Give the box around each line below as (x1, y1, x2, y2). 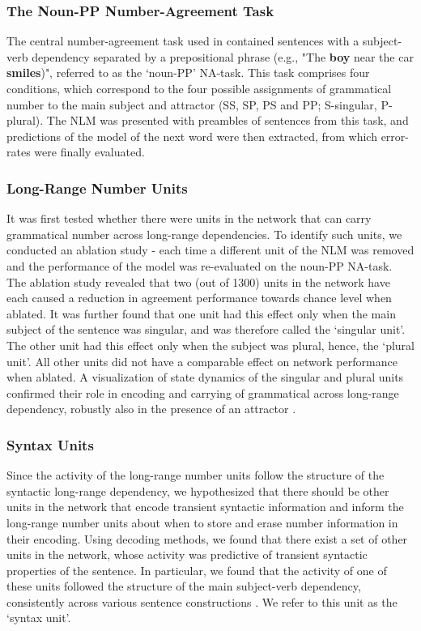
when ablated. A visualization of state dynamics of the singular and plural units (6, 369, 404, 386)
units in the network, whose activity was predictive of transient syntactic (6, 546, 368, 563)
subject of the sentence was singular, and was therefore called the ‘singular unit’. (6, 321, 406, 338)
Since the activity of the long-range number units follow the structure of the (6, 467, 385, 484)
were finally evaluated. (34, 143, 145, 160)
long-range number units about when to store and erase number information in (6, 514, 398, 531)
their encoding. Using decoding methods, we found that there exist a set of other (6, 530, 408, 547)
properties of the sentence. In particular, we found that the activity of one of (6, 561, 387, 578)
